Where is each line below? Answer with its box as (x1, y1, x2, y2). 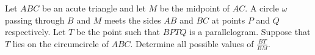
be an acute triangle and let (42, 2, 146, 14)
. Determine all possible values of (130, 37, 254, 50)
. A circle (245, 2, 279, 14)
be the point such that (76, 25, 160, 38)
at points (211, 13, 245, 26)
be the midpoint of (159, 2, 230, 14)
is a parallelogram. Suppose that (189, 25, 311, 38)
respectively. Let (5, 25, 66, 38)
